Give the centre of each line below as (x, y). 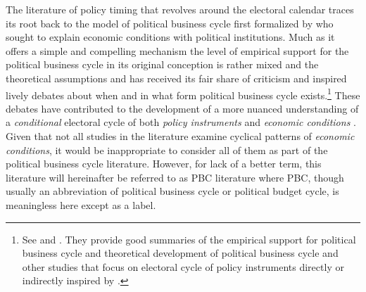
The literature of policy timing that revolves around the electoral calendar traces (180, 9)
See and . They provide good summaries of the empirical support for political (189, 239)
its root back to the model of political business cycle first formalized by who (170, 23)
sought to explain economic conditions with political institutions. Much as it (170, 37)
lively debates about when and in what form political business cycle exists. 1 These (183, 94)
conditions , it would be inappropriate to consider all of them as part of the (167, 150)
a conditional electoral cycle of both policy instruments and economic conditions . (181, 122)
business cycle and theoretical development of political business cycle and (180, 253)
